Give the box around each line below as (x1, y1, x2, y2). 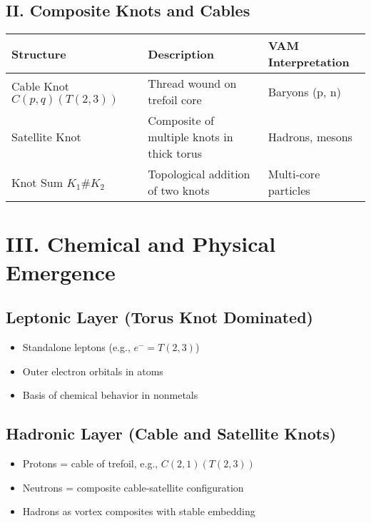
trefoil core (148, 91, 202, 108)
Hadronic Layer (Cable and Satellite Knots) (6, 422, 337, 445)
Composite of (148, 112, 214, 129)
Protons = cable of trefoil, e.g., (22, 455, 158, 470)
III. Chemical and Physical (6, 229, 276, 258)
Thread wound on (148, 75, 237, 92)
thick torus (148, 145, 203, 162)
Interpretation (268, 54, 350, 71)
